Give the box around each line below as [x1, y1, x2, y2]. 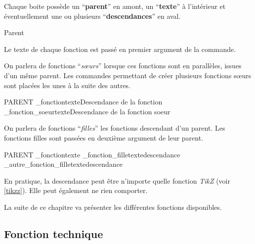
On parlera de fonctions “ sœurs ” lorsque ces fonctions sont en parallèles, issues [4, 60, 242, 71]
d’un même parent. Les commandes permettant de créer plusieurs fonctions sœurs [4, 70, 252, 80]
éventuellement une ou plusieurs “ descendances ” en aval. [4, 10, 181, 21]
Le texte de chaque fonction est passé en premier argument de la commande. [4, 44, 236, 54]
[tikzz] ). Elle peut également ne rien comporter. [4, 185, 148, 195]
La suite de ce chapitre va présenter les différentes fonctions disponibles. [4, 201, 222, 212]
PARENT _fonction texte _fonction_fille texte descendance [4, 149, 180, 159]
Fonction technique [4, 226, 103, 241]
